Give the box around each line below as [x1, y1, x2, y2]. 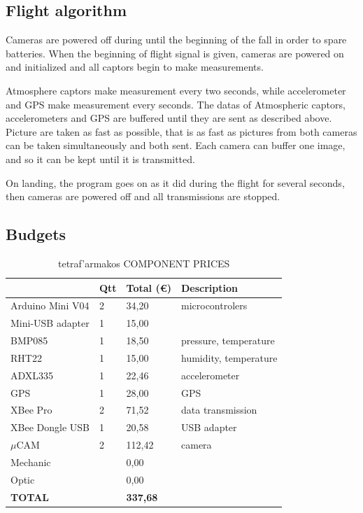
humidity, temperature [181, 350, 278, 365]
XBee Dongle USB [10, 420, 90, 435]
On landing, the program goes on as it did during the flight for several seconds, [6, 175, 345, 190]
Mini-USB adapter [10, 316, 90, 330]
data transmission [181, 402, 257, 417]
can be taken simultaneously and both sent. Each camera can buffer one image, [6, 138, 346, 153]
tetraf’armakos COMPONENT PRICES [57, 255, 230, 270]
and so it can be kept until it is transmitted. [6, 151, 195, 166]
